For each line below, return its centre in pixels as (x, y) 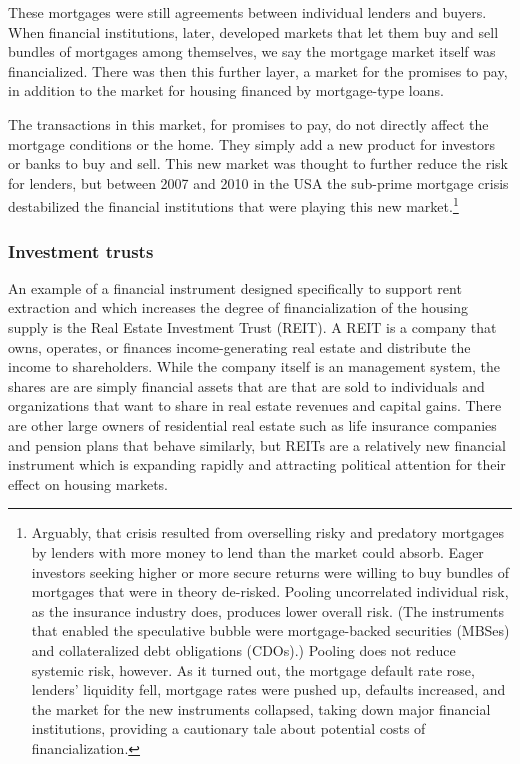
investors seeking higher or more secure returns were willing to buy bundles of (270, 571)
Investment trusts (81, 250)
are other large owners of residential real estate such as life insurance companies (252, 424)
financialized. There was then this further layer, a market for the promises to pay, (258, 70)
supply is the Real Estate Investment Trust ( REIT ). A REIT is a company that (252, 327)
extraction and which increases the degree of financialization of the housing (238, 307)
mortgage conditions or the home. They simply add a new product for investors (252, 143)
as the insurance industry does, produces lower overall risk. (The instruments (268, 610)
